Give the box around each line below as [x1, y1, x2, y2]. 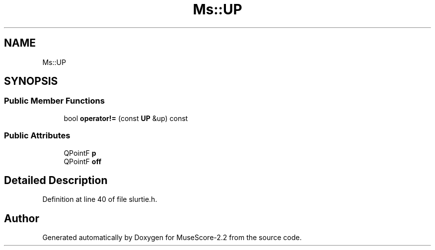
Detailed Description [4, 174, 108, 187]
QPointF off [64, 157, 101, 166]
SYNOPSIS [4, 75, 58, 88]
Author [4, 212, 39, 225]
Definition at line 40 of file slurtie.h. [42, 195, 157, 204]
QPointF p [64, 148, 96, 157]
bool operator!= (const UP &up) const [64, 114, 188, 123]
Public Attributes [4, 130, 71, 141]
